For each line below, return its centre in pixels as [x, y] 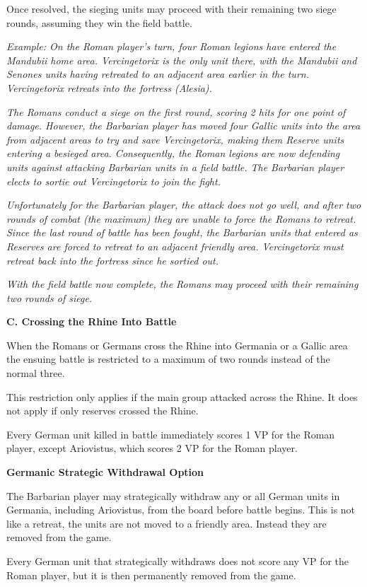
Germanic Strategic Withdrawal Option [105, 472]
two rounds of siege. [49, 297]
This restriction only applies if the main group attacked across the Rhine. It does [182, 396]
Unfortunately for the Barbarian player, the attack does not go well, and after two [184, 205]
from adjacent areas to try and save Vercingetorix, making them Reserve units [175, 139]
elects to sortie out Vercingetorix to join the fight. [113, 181]
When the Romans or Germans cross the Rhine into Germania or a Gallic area [177, 345]
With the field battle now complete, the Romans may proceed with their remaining [182, 284]
